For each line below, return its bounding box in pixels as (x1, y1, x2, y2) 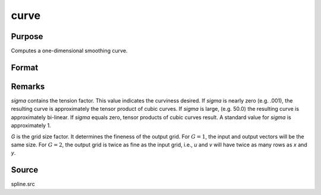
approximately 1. (11, 122, 51, 129)
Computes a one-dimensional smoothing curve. (11, 47, 128, 55)
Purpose (11, 31, 43, 41)
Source (11, 165, 39, 175)
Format (11, 62, 39, 72)
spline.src (11, 181, 35, 188)
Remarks (11, 81, 45, 91)
